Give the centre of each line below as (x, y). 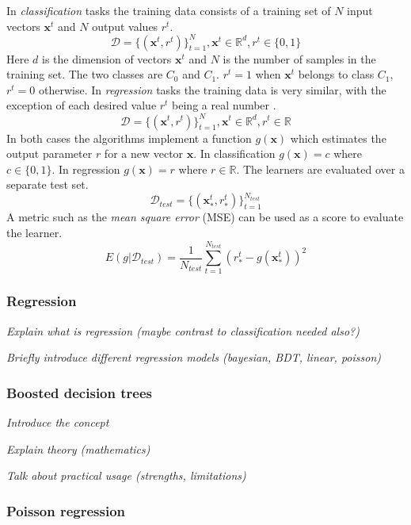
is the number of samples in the (299, 58)
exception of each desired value (82, 105)
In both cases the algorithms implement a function (129, 138)
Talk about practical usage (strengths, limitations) (126, 475)
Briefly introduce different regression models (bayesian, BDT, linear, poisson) (194, 357)
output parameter (49, 153)
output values (125, 26)
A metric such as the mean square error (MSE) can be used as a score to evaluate (205, 217)
